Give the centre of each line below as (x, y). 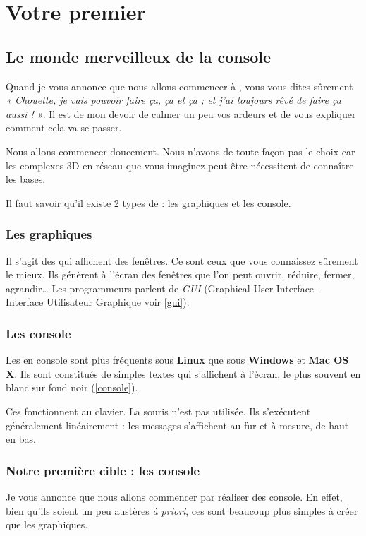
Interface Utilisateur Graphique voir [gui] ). (98, 302)
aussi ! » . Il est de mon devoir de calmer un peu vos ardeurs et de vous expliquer (181, 113)
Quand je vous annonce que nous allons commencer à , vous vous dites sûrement (179, 86)
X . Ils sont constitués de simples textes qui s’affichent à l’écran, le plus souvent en (183, 373)
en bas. (21, 439)
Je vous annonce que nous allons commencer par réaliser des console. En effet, (174, 496)
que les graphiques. (47, 524)
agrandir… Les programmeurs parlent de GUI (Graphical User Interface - (163, 288)
